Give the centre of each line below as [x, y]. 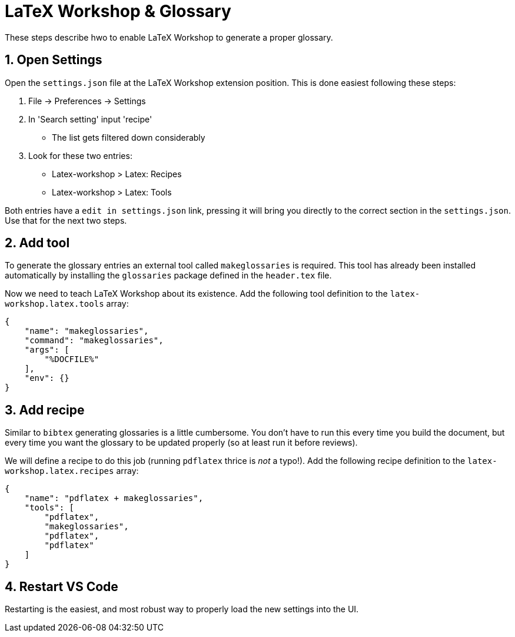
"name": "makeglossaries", [87, 331]
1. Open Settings [54, 60]
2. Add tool [37, 243]
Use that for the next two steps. [66, 220]
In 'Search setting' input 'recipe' [90, 119]
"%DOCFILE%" [72, 359]
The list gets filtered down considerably [129, 137]
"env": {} [47, 378]
